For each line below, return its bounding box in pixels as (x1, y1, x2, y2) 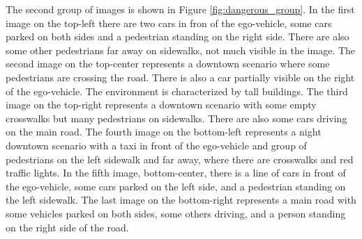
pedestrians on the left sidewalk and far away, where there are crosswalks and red (6, 151, 354, 166)
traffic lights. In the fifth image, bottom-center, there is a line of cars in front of (6, 165, 346, 180)
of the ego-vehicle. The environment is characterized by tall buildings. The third (6, 83, 348, 98)
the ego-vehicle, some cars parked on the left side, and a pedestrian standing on (6, 179, 346, 193)
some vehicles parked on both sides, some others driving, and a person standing (6, 206, 346, 220)
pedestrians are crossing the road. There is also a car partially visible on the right (6, 69, 355, 84)
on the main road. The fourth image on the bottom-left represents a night (6, 124, 322, 139)
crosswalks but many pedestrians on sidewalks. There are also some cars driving (6, 110, 347, 125)
